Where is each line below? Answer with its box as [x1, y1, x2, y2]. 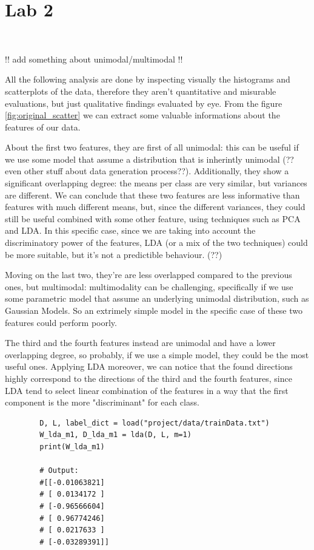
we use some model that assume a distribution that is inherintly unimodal [5, 152, 280, 165]
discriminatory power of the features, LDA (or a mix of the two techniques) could [5, 236, 308, 249]
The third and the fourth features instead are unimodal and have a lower [5, 336, 276, 349]
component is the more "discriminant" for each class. [5, 396, 199, 409]
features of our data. [5, 120, 81, 133]
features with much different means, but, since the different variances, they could [5, 200, 306, 213]
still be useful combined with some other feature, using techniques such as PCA [5, 212, 301, 225]
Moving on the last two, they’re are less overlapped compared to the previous [5, 268, 292, 281]
